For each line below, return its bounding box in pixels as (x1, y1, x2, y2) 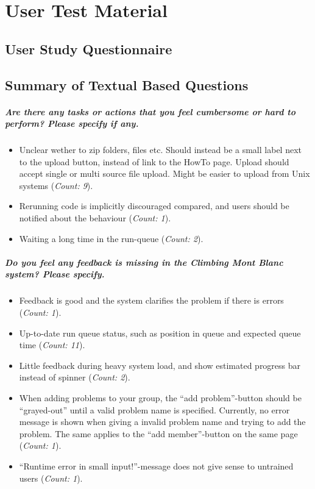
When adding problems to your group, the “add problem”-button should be (19, 391, 302, 404)
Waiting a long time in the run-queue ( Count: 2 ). (19, 232, 204, 245)
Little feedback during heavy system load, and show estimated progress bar (19, 359, 301, 371)
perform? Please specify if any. (5, 117, 139, 130)
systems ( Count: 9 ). (19, 179, 93, 191)
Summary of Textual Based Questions (5, 75, 249, 94)
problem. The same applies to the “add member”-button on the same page (19, 427, 298, 440)
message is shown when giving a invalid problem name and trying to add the (19, 415, 306, 428)
